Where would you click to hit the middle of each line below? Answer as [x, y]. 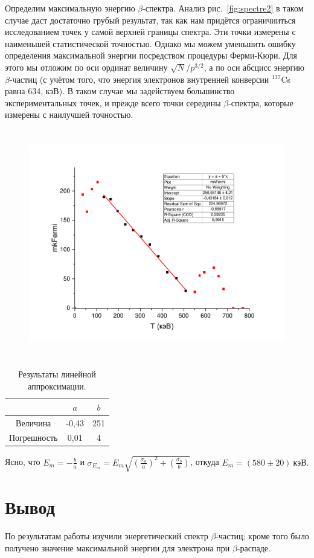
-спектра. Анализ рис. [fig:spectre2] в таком [223, 8]
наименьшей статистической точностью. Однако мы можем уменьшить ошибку [150, 43]
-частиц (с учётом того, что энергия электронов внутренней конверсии [139, 79]
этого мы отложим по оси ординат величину [86, 67]
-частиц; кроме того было [262, 536]
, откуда [205, 462]
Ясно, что [23, 462]
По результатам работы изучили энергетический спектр [107, 536]
